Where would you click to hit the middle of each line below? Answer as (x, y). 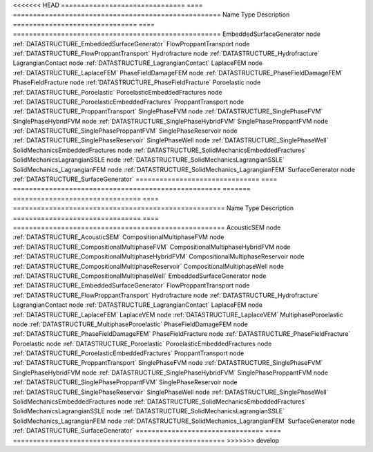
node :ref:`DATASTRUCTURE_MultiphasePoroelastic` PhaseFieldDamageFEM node (130, 324)
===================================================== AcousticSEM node (147, 227)
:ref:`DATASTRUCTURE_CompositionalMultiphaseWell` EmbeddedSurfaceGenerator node (140, 276)
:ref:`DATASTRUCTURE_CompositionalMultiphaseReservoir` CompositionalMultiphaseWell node (149, 266)
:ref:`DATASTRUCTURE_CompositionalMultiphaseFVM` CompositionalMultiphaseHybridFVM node (152, 247)
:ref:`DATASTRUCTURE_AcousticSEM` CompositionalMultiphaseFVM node (118, 237)
